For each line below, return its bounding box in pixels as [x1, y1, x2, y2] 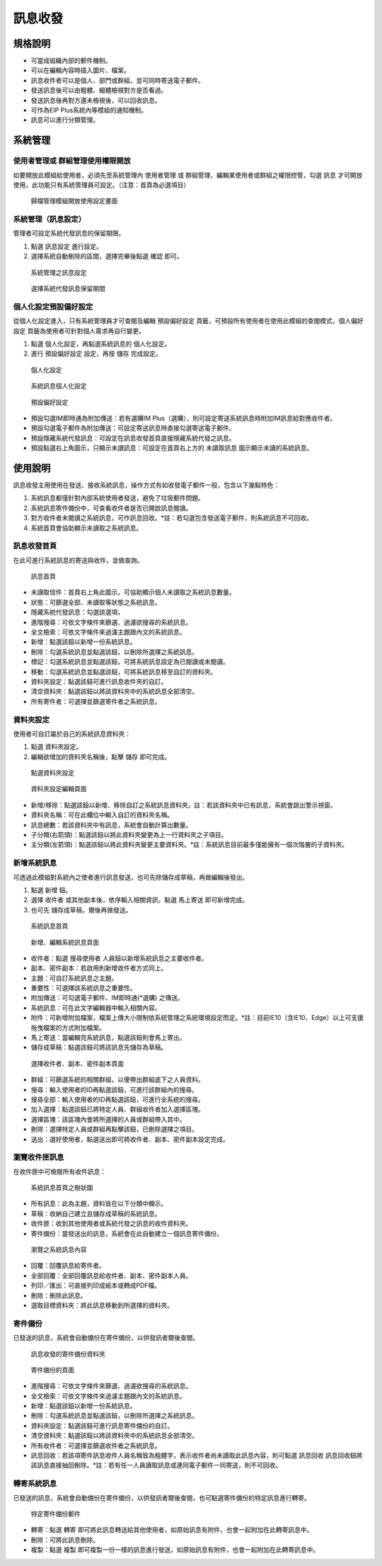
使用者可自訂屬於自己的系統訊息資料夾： [13, 730, 131, 738]
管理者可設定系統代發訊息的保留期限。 [13, 229, 125, 237]
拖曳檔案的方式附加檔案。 [30, 1023, 105, 1032]
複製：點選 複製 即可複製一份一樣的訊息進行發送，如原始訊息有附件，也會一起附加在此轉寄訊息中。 [30, 1545, 320, 1554]
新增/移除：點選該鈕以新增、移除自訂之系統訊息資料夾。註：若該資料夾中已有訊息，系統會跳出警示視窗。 [30, 800, 337, 809]
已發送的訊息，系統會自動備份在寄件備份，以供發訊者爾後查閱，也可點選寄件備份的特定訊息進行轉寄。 [13, 1493, 311, 1502]
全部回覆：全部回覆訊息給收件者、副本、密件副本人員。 [30, 1271, 192, 1280]
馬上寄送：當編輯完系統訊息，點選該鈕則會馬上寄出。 [30, 1033, 186, 1042]
